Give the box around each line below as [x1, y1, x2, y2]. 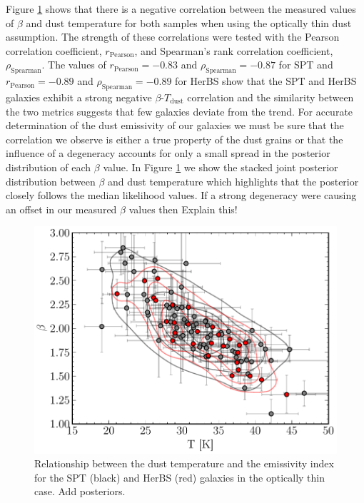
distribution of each [6, 159, 91, 174]
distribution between [6, 173, 96, 188]
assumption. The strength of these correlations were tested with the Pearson [6, 29, 340, 44]
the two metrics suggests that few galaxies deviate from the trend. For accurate [6, 103, 353, 118]
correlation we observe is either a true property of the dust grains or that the [6, 131, 343, 146]
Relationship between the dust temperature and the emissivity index [34, 456, 334, 471]
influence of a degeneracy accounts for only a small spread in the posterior [6, 146, 330, 161]
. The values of [41, 57, 106, 72]
